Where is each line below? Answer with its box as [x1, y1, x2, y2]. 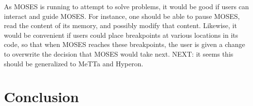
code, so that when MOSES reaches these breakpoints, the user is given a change [4, 39, 245, 49]
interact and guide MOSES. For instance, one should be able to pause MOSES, [4, 11, 240, 21]
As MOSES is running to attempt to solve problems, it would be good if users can [4, 1, 249, 11]
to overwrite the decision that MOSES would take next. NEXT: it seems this [4, 48, 234, 59]
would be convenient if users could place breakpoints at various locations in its [4, 30, 238, 40]
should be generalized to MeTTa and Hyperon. [4, 58, 144, 68]
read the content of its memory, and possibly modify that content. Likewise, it [4, 20, 237, 30]
